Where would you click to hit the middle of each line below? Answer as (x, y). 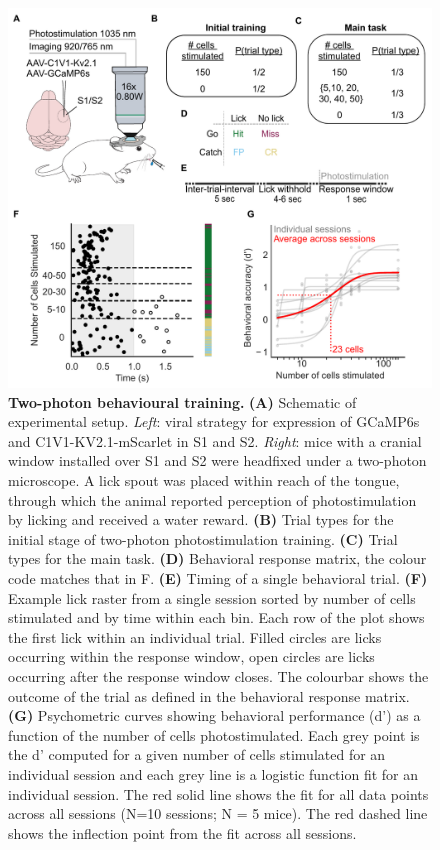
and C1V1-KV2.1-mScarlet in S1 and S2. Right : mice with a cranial (215, 440)
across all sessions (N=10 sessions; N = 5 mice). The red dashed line (218, 813)
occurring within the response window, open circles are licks (191, 656)
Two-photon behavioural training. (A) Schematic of (182, 401)
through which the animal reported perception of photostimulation (212, 499)
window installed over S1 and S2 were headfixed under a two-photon (217, 460)
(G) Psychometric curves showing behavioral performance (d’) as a (214, 715)
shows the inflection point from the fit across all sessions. (182, 832)
